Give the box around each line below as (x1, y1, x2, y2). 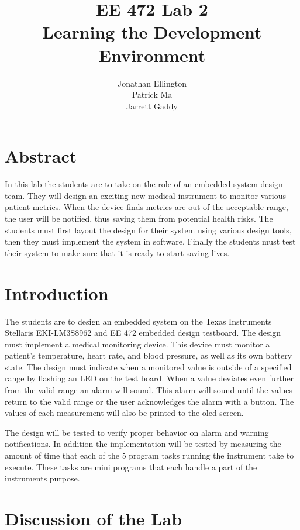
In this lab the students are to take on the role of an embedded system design (5, 178, 283, 190)
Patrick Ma (132, 88, 173, 101)
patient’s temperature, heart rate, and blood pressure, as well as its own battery (5, 349, 292, 362)
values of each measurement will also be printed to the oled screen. (5, 407, 244, 419)
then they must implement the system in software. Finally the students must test (5, 235, 296, 247)
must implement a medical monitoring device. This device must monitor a (5, 338, 270, 350)
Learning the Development (42, 20, 262, 44)
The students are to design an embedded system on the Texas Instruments (5, 315, 272, 327)
